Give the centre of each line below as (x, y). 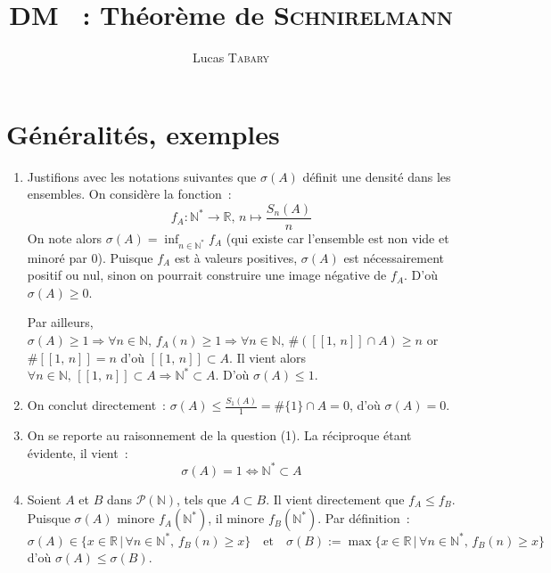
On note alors (65, 237)
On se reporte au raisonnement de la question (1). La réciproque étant (219, 434)
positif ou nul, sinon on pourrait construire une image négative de (207, 275)
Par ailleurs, (60, 322)
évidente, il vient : (78, 452)
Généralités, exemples (143, 133)
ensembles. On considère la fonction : (129, 194)
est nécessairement (394, 257)
